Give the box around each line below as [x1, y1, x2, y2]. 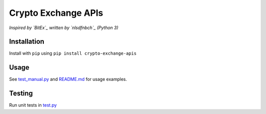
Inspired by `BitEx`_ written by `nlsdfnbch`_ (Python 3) [9, 25, 119, 31]
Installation [9, 38, 44, 46]
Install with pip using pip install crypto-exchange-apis [9, 50, 137, 56]
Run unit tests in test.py [9, 102, 57, 108]
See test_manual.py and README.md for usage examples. [9, 76, 128, 82]
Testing [9, 89, 33, 98]
